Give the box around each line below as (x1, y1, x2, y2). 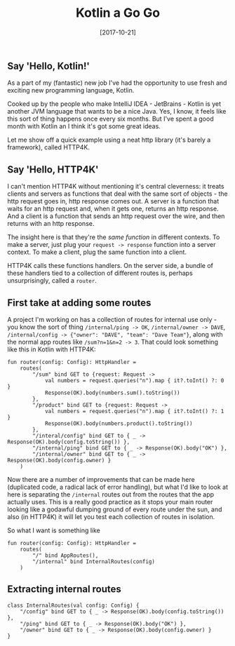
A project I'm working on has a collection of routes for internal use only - (7, 315, 217, 323)
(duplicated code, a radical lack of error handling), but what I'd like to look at (7, 483, 228, 491)
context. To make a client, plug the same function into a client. (7, 248, 187, 257)
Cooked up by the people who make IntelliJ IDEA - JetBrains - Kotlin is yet (7, 100, 222, 108)
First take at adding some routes (7, 297, 152, 309)
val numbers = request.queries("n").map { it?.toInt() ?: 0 (44, 377, 224, 384)
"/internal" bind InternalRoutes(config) (32, 558, 156, 565)
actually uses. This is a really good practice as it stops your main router (7, 497, 213, 506)
